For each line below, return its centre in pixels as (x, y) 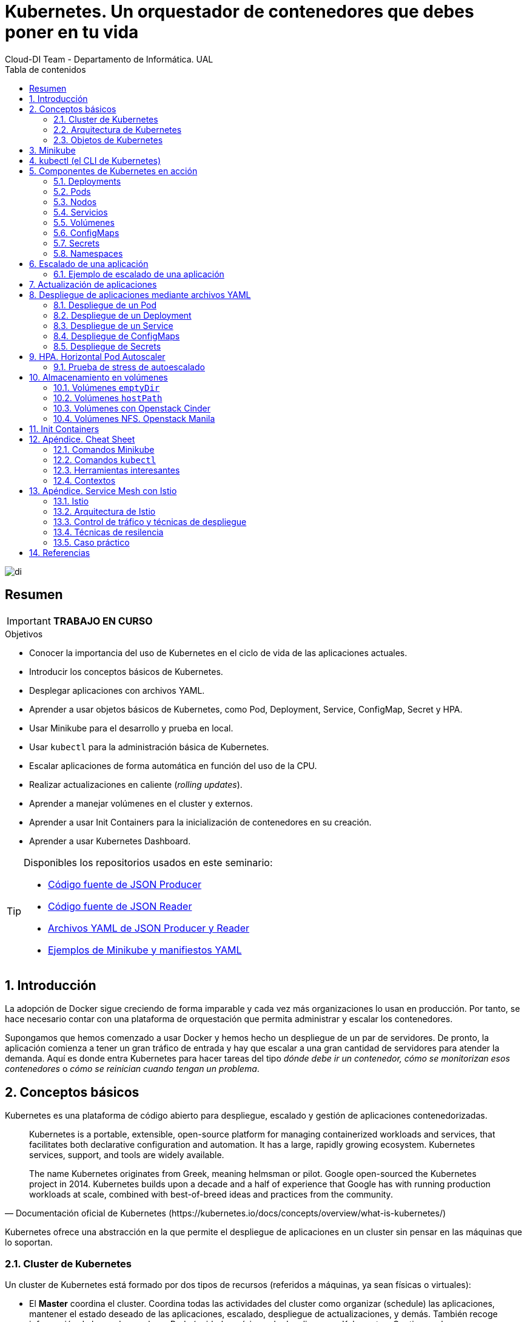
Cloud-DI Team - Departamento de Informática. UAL (109, 59)
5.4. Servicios (81, 212)
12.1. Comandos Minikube (104, 449)
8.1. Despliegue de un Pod (105, 305)
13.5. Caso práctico (92, 542)
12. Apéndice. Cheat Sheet (82, 439)
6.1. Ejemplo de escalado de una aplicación (139, 274)
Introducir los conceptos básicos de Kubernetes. (126, 671)
